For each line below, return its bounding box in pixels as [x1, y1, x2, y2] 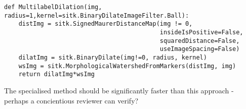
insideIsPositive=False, [159, 28, 243, 36]
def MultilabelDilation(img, [4, 4, 102, 11]
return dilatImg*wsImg [18, 71, 95, 78]
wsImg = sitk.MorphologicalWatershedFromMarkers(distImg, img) [18, 62, 236, 70]
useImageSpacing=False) [159, 45, 240, 53]
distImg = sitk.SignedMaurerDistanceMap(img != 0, [18, 20, 193, 28]
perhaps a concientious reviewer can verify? [4, 95, 139, 105]
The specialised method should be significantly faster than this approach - [4, 85, 234, 95]
